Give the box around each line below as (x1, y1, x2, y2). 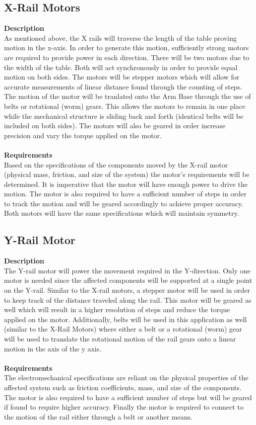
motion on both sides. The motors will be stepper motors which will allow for (4, 72, 240, 82)
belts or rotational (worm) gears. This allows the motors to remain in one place (4, 100, 246, 111)
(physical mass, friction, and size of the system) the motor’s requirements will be (4, 169, 250, 179)
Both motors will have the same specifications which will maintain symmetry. (4, 208, 239, 218)
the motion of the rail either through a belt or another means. (4, 411, 192, 422)
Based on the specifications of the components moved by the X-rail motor (4, 159, 228, 170)
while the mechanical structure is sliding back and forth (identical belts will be (4, 110, 244, 121)
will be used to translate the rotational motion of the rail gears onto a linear (4, 334, 236, 344)
